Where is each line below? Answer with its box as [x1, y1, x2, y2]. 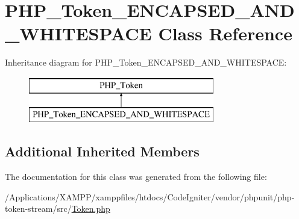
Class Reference [158, 21, 292, 46]
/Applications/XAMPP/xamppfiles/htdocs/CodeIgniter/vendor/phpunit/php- [5, 190, 295, 203]
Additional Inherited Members [5, 142, 200, 161]
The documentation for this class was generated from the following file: [5, 170, 267, 183]
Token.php [71, 202, 110, 215]
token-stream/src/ [5, 202, 72, 215]
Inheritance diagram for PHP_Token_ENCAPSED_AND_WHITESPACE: [5, 56, 287, 69]
